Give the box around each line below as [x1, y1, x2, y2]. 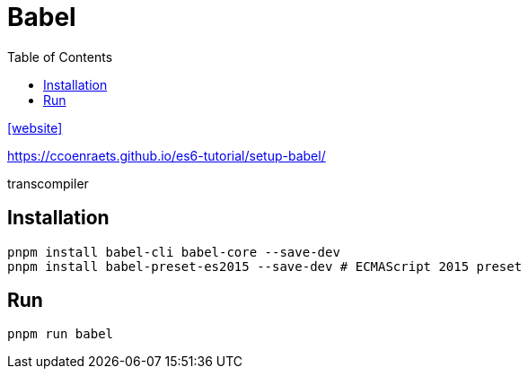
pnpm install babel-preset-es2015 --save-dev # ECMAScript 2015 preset [7, 258, 523, 274]
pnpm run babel [7, 327, 114, 342]
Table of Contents [7, 48, 113, 65]
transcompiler [7, 175, 89, 191]
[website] [7, 119, 63, 136]
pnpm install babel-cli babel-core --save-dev [7, 244, 340, 259]
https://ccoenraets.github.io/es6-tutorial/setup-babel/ [7, 147, 326, 163]
